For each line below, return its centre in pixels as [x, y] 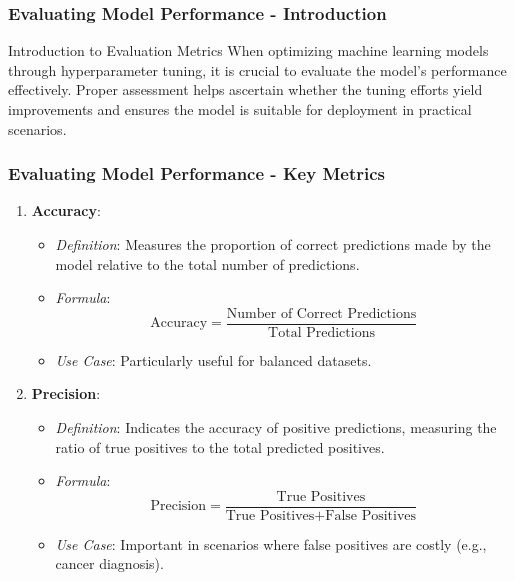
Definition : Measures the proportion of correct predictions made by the [273, 244]
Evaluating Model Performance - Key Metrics [197, 173]
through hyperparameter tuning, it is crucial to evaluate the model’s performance [257, 69]
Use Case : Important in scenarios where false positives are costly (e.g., [271, 543]
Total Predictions [321, 332]
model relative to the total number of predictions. [207, 263]
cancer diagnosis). [109, 563]
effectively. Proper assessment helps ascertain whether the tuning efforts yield [245, 89]
